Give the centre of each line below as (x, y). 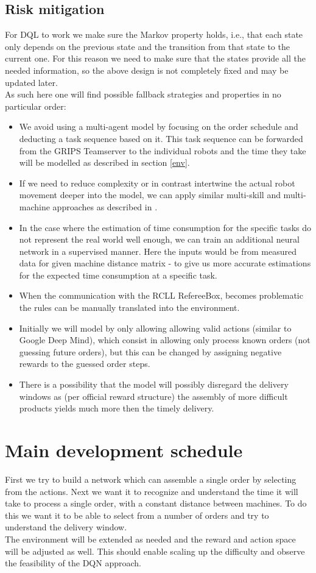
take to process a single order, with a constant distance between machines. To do (156, 503)
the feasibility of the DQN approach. (73, 563)
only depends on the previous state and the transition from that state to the (147, 46)
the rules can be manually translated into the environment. (129, 308)
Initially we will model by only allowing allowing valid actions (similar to (155, 328)
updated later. (31, 82)
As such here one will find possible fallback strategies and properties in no (143, 94)
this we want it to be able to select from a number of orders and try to (137, 515)
